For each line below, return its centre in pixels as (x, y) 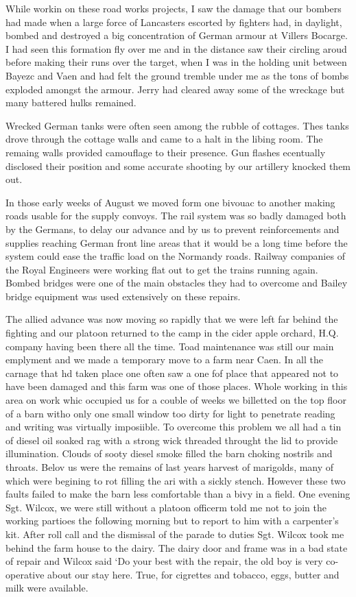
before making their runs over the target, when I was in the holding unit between (176, 62)
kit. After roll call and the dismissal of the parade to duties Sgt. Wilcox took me (175, 534)
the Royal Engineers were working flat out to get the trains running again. (162, 269)
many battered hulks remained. (71, 102)
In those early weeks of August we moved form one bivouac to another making (170, 202)
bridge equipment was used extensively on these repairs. (123, 296)
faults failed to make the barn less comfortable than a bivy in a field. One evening (178, 494)
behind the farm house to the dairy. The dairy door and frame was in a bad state (177, 547)
